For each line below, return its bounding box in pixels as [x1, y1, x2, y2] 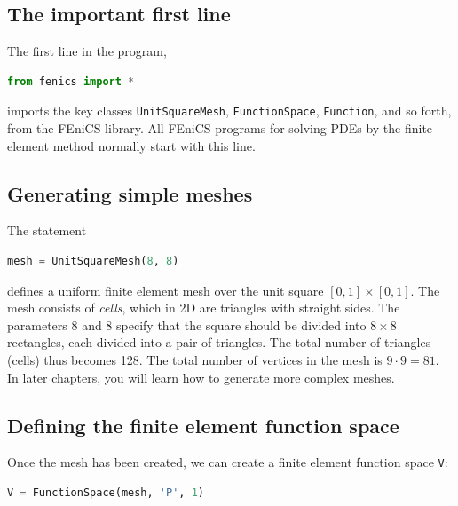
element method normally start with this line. [7, 136, 256, 154]
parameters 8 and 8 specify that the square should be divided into [7, 315, 367, 334]
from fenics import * [7, 75, 135, 88]
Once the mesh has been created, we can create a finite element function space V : [7, 453, 448, 471]
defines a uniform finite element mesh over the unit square [7, 281, 324, 299]
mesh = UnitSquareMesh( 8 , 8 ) [7, 255, 179, 268]
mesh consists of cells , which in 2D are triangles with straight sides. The [7, 298, 400, 317]
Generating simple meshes [7, 179, 253, 207]
